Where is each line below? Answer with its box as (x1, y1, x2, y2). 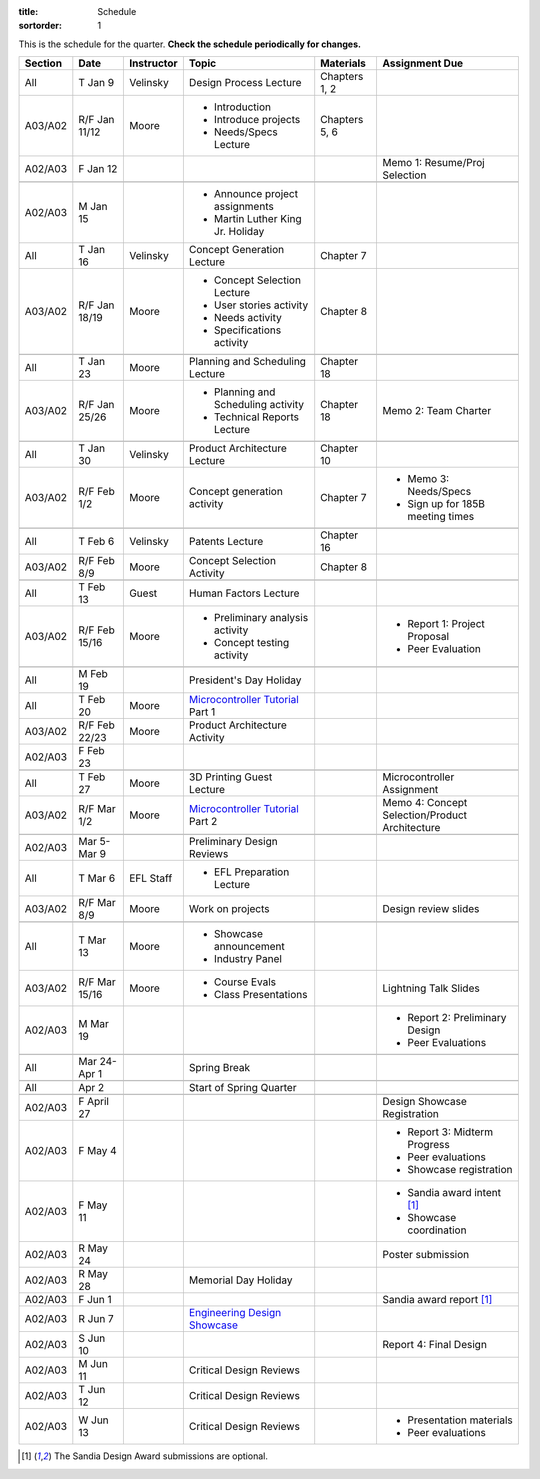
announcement (213, 940, 285, 954)
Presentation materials (407, 1413, 514, 1427)
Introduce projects (213, 113, 301, 127)
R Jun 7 (78, 1312, 114, 1326)
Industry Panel (213, 952, 282, 966)
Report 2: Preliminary (407, 1011, 507, 1025)
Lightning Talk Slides (382, 981, 480, 995)
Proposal (407, 630, 450, 644)
